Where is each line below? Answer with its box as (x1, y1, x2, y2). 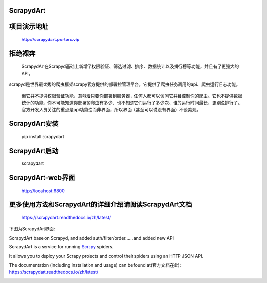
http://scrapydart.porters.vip (21, 37, 80, 42)
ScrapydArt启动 (9, 146, 59, 155)
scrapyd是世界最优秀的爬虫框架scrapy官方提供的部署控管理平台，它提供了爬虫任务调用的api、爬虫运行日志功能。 (9, 81, 241, 87)
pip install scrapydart (21, 133, 64, 139)
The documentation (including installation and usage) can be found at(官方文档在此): (9, 262, 181, 268)
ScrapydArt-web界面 (9, 173, 75, 182)
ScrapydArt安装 (9, 120, 59, 128)
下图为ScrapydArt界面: (9, 226, 55, 232)
